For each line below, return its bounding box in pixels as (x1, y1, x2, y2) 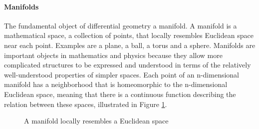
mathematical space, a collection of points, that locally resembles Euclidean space (4, 30, 254, 40)
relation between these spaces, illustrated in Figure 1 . (4, 98, 167, 109)
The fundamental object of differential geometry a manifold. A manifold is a (4, 20, 237, 30)
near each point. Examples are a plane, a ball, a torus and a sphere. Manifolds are (4, 39, 256, 50)
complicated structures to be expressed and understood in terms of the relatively (4, 59, 251, 70)
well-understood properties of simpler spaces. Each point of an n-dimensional (4, 69, 240, 79)
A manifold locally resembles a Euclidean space (24, 115, 169, 126)
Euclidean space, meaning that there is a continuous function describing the (4, 88, 236, 99)
